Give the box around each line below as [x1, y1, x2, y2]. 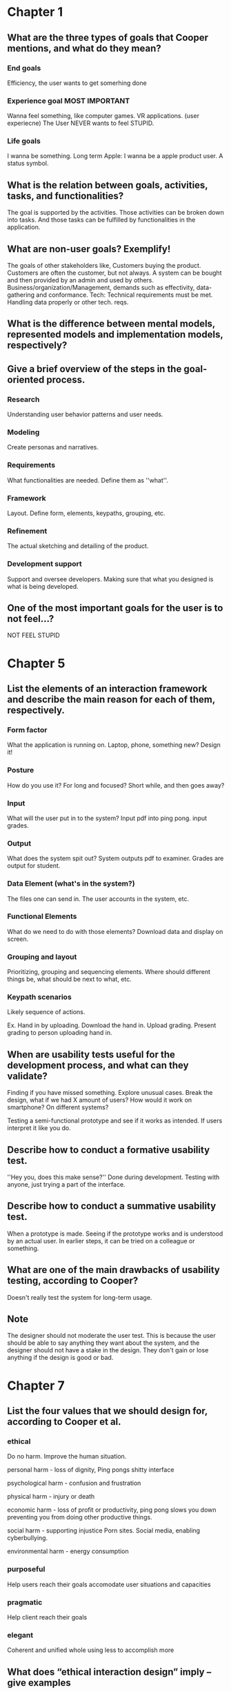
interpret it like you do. [7, 1124, 71, 1132]
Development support [7, 559, 83, 569]
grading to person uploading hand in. [7, 1029, 112, 1037]
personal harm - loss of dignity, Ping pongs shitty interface [7, 1466, 174, 1474]
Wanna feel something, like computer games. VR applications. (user [7, 112, 200, 120]
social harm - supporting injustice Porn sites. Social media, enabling [7, 1526, 201, 1535]
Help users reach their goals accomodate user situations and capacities [7, 1580, 212, 1588]
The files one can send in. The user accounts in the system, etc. [7, 895, 190, 903]
